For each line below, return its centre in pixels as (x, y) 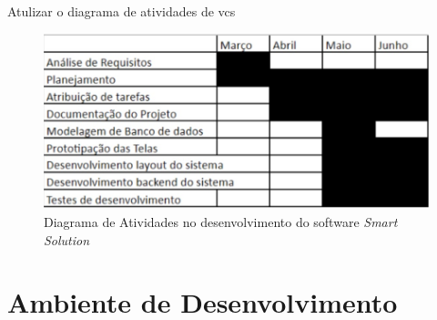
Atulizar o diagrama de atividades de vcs (122, 11)
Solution (67, 239)
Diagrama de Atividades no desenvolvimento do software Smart (221, 221)
